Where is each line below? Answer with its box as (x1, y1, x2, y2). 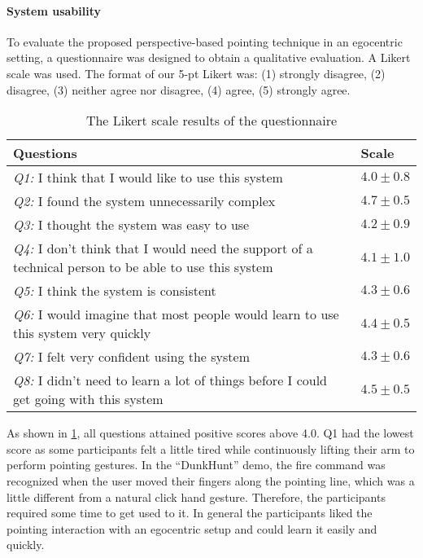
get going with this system (13, 389, 164, 409)
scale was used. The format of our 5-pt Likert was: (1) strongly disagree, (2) (7, 64, 386, 81)
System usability (7, 2, 101, 19)
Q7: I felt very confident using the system (13, 347, 250, 367)
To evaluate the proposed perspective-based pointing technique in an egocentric (7, 33, 403, 50)
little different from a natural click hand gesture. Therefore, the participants (7, 488, 386, 505)
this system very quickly (13, 323, 151, 343)
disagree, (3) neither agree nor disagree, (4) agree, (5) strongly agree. (7, 81, 351, 98)
